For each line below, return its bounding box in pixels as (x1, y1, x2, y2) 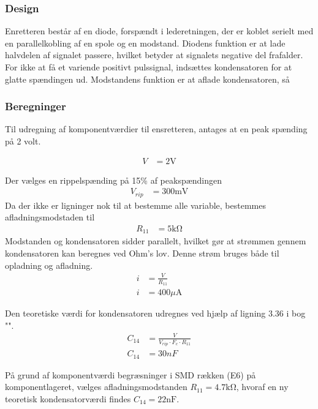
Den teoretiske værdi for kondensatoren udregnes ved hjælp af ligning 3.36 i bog (5, 306, 306, 319)
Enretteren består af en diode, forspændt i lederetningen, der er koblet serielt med (5, 24, 314, 37)
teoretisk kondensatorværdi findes (5, 392, 131, 405)
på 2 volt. (5, 135, 41, 147)
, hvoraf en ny (236, 380, 289, 393)
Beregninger (5, 99, 66, 114)
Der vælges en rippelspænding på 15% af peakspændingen (5, 173, 222, 186)
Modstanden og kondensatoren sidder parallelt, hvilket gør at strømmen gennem (5, 235, 306, 247)
